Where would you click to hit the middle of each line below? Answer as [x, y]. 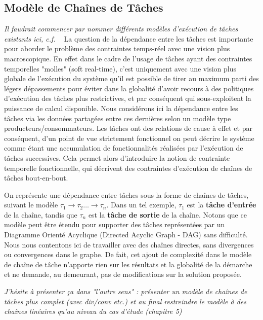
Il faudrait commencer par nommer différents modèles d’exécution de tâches [121, 29]
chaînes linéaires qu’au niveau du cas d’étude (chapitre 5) [93, 311]
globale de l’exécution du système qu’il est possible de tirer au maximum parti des [131, 78]
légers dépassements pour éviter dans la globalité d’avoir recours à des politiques [129, 88]
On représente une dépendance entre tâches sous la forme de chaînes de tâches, [126, 194]
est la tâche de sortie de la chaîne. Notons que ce [167, 214]
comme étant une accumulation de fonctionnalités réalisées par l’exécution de [124, 148]
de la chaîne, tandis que [41, 214]
